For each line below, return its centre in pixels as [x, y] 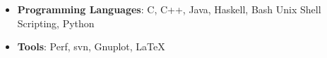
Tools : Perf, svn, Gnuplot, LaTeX [91, 46]
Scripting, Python [56, 23]
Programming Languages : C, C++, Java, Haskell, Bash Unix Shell [169, 9]
